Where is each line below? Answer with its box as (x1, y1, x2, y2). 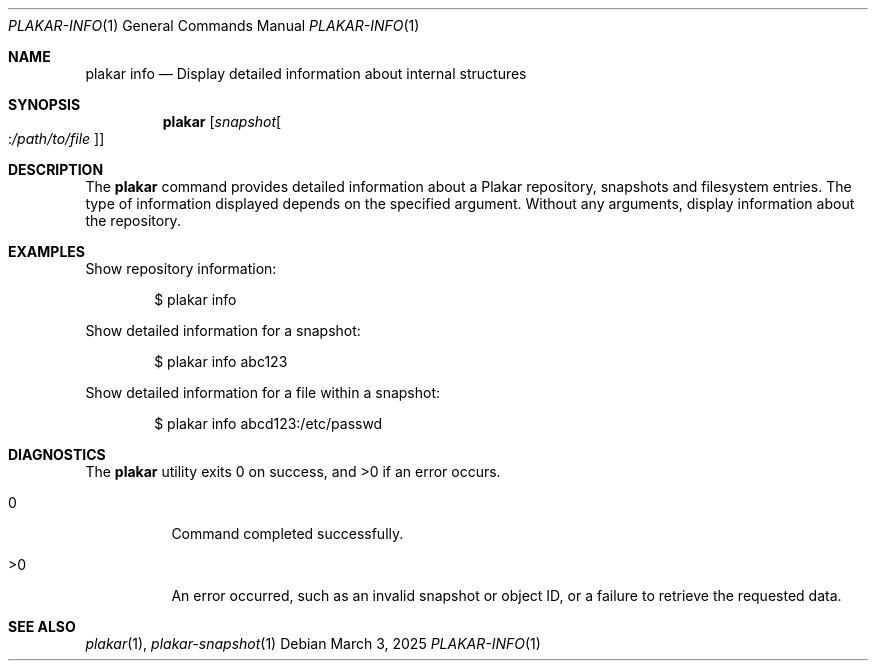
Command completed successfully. (171, 525, 404, 542)
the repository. (85, 212, 181, 229)
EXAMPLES (8, 243, 85, 260)
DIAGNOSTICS (8, 446, 106, 463)
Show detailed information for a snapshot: (85, 322, 361, 339)
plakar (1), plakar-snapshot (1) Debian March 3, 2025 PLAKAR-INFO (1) (85, 635, 541, 652)
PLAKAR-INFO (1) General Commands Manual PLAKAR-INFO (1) (8, 17, 420, 34)
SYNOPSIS (8, 96, 81, 113)
